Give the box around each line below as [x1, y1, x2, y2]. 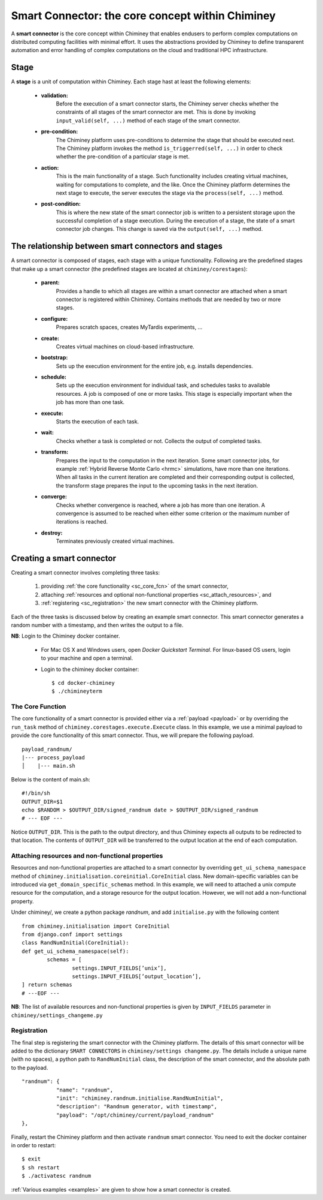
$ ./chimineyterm [51, 688, 102, 695]
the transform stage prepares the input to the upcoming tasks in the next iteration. [56, 482, 258, 489]
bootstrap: [41, 354, 68, 361]
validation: [41, 92, 68, 99]
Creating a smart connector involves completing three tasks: [11, 569, 160, 576]
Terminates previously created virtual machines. [56, 537, 175, 545]
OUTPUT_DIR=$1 [22, 798, 63, 805]
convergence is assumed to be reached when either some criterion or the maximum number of [56, 510, 290, 517]
